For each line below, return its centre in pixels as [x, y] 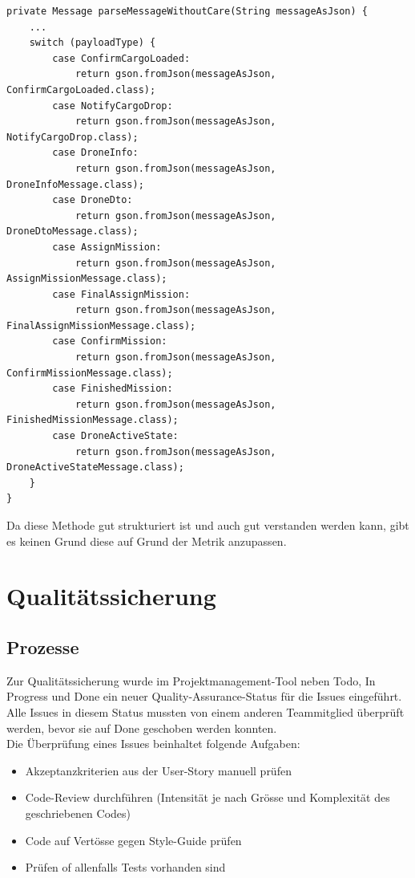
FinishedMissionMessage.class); [93, 420]
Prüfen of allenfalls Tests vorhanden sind [125, 867]
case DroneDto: [93, 200]
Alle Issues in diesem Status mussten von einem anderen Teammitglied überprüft [205, 711]
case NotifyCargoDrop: [113, 106]
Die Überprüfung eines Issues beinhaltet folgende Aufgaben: [153, 744]
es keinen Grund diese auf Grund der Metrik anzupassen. [147, 541]
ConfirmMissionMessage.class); [90, 373]
